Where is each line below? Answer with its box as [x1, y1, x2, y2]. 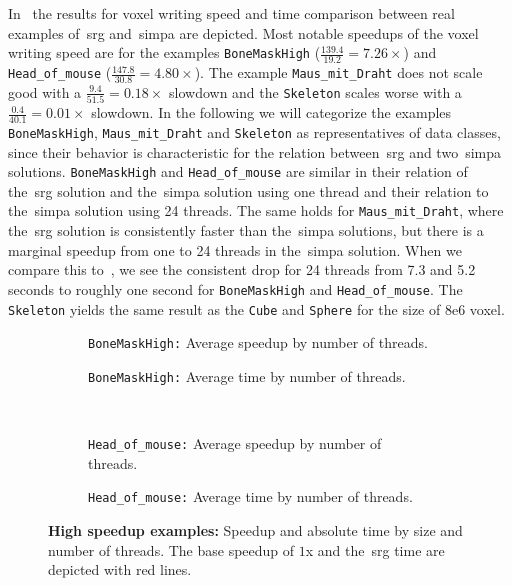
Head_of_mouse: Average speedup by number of [88, 433, 382, 454]
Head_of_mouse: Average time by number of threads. [88, 486, 413, 507]
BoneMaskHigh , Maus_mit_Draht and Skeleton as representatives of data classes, [8, 121, 501, 142]
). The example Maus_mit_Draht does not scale [194, 62, 483, 83]
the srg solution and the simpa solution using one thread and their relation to [8, 180, 489, 201]
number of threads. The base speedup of [48, 539, 295, 560]
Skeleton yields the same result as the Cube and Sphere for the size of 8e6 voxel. [8, 298, 505, 319]
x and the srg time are [305, 539, 445, 560]
